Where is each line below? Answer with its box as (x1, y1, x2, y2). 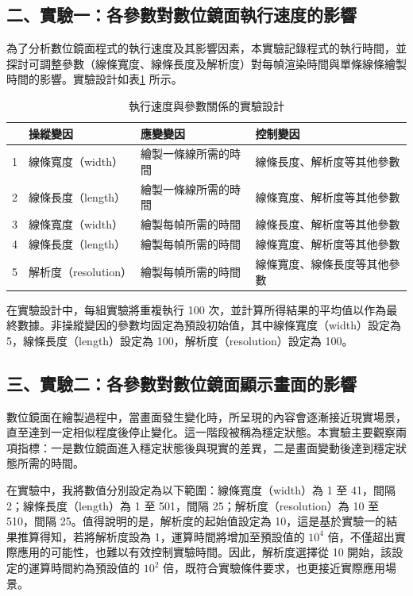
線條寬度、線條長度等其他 (255, 255, 389, 271)
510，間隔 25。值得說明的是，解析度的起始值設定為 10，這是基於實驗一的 (6, 513, 387, 529)
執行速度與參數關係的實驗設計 (129, 97, 284, 113)
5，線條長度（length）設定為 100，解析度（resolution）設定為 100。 (6, 332, 353, 348)
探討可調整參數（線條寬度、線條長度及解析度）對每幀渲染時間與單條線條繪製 (6, 55, 407, 71)
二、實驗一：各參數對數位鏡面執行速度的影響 (6, 2, 357, 27)
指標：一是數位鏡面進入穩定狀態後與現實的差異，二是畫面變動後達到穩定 (17, 439, 396, 456)
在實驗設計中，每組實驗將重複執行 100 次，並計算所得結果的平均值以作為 (6, 301, 387, 317)
